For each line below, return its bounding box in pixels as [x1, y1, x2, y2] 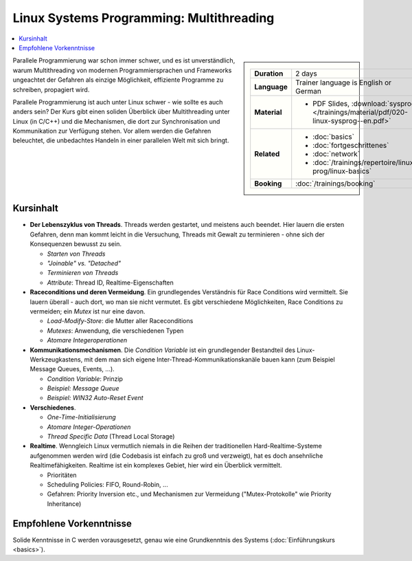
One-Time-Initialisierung [47, 413, 116, 421]
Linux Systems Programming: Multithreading [12, 10, 275, 25]
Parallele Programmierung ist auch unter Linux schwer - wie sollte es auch [12, 98, 223, 106]
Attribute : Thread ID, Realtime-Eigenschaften [47, 278, 174, 287]
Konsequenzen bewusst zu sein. [30, 240, 122, 248]
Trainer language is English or [295, 78, 391, 87]
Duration [254, 69, 284, 78]
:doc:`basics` [312, 132, 355, 142]
